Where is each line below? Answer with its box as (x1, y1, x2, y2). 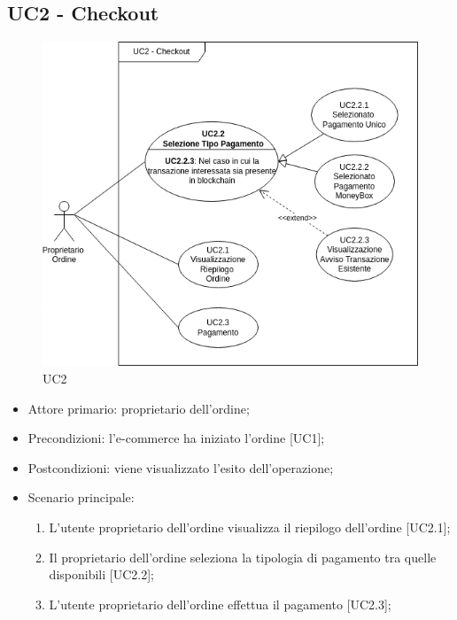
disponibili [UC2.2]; (49, 565, 154, 584)
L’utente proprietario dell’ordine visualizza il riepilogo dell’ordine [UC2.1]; (49, 517, 451, 536)
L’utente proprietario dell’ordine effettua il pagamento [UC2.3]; (49, 594, 391, 613)
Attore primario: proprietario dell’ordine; (27, 399, 250, 417)
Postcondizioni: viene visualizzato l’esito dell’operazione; (27, 458, 334, 477)
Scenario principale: (27, 488, 135, 507)
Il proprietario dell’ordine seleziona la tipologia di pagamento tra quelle (49, 547, 437, 566)
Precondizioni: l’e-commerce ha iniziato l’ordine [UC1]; (27, 429, 325, 447)
